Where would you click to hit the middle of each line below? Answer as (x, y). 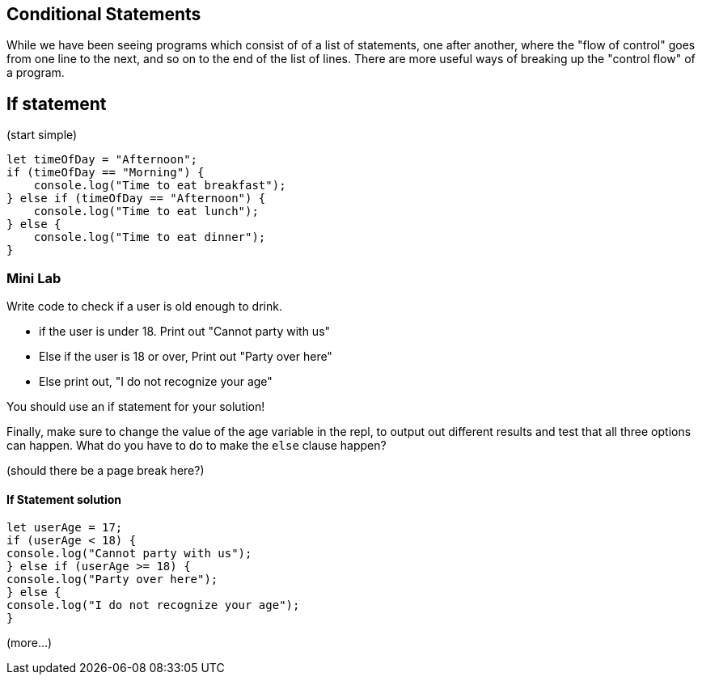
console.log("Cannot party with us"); (129, 554)
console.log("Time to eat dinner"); (150, 237)
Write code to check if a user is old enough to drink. (144, 307)
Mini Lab (34, 278)
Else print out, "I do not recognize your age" (156, 382)
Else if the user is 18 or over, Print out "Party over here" (186, 357)
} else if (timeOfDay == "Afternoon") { (136, 199)
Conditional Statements (104, 14)
